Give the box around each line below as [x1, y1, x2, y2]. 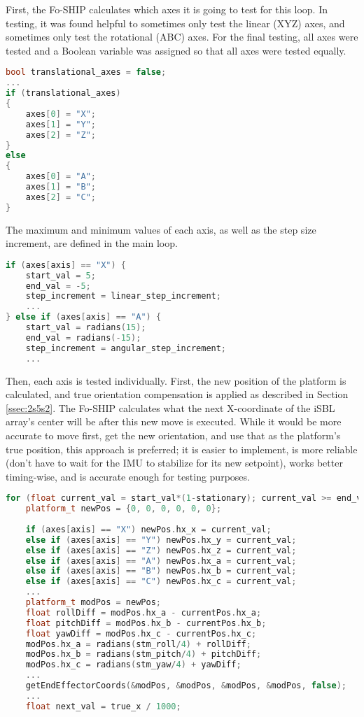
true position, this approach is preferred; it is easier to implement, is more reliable [6, 441, 358, 456]
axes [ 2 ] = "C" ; [25, 192, 96, 202]
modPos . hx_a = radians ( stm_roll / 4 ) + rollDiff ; [25, 639, 251, 649]
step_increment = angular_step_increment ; [25, 343, 227, 353]
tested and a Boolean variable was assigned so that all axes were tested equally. [6, 43, 346, 57]
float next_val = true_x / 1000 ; [25, 701, 181, 711]
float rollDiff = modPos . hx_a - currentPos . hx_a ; [25, 607, 262, 618]
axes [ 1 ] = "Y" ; [25, 119, 96, 129]
